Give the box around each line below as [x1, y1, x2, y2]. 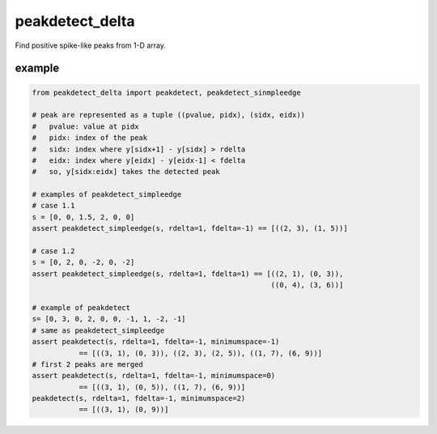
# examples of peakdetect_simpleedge [32, 190, 182, 199]
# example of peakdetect [32, 303, 131, 312]
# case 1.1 [32, 201, 75, 211]
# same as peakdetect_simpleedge [32, 325, 165, 335]
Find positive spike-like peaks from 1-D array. [15, 40, 166, 50]
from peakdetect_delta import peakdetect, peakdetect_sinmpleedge [32, 87, 301, 97]
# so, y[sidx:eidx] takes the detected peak [32, 167, 220, 177]
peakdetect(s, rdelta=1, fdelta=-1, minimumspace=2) [32, 394, 246, 403]
